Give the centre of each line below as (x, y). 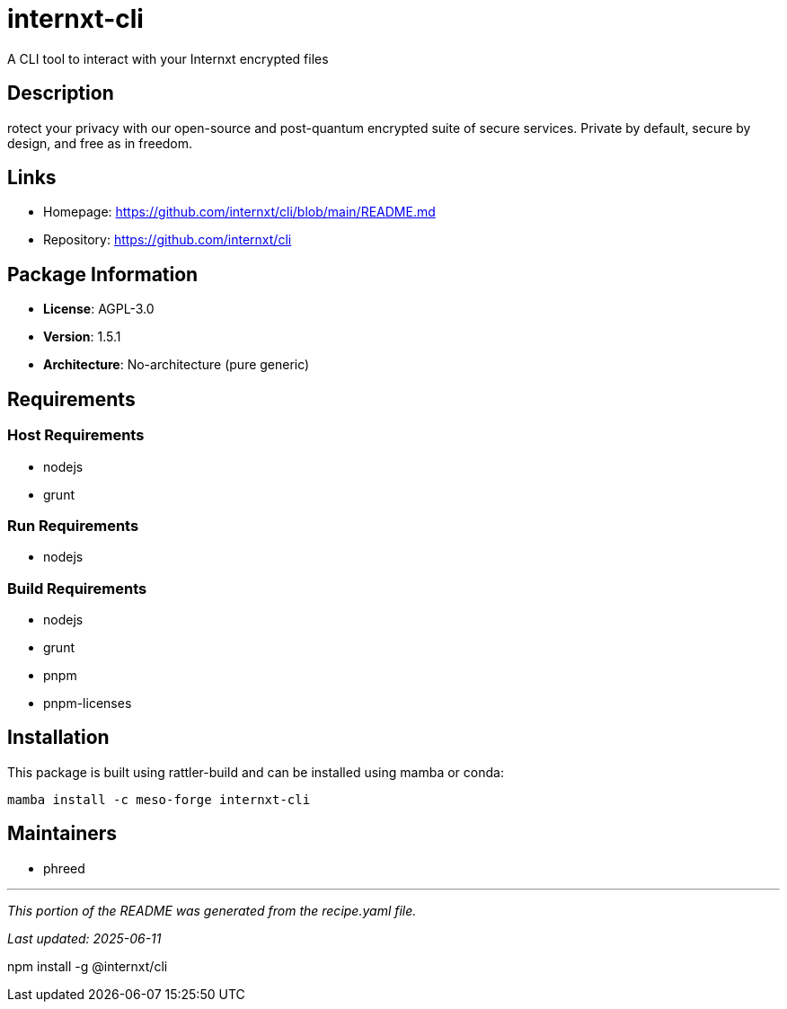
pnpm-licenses (88, 703)
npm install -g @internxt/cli (88, 966)
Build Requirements (77, 588)
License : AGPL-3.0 (99, 309)
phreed (64, 868)
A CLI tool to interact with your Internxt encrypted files (168, 58)
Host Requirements (76, 435)
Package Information (103, 274)
